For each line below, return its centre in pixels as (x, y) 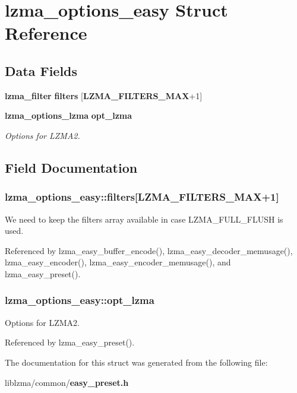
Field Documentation (71, 167)
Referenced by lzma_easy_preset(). (70, 342)
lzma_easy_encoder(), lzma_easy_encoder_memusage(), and (118, 262)
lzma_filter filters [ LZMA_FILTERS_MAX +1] (104, 95)
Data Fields (41, 70)
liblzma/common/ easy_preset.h (67, 382)
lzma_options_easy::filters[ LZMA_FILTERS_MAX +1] (142, 197)
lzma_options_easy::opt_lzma (80, 300)
